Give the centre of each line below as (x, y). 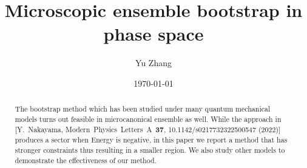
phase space (153, 34)
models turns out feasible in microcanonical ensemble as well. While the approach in (148, 119)
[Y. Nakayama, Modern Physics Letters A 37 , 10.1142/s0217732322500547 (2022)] (148, 129)
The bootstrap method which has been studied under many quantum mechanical (143, 109)
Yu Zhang (153, 63)
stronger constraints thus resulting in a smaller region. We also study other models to (150, 150)
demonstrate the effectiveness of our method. (86, 160)
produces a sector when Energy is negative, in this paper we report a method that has (151, 140)
